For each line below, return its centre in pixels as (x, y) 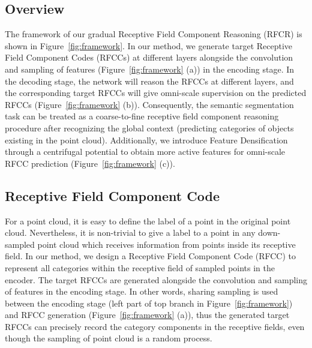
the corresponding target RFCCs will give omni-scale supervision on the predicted (156, 93)
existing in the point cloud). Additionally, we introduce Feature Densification (146, 139)
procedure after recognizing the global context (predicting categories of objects (149, 127)
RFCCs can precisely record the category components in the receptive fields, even (155, 326)
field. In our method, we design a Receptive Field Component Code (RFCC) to (151, 256)
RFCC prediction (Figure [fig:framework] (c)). (90, 163)
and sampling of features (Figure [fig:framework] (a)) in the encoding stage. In (150, 69)
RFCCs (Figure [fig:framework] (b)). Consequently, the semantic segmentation (149, 104)
